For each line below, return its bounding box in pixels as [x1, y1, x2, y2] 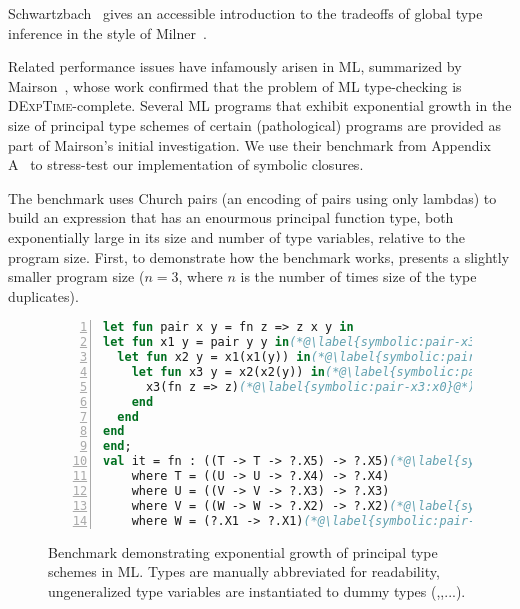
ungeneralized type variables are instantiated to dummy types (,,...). [48, 580, 466, 601]
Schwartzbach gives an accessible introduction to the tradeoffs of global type [8, 3, 483, 23]
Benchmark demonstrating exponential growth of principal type [48, 541, 438, 562]
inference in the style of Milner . [8, 22, 207, 43]
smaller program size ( [8, 266, 145, 287]
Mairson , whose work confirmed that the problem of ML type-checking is [8, 75, 462, 96]
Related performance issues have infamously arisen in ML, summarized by [8, 56, 462, 77]
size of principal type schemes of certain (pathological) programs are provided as [8, 114, 501, 135]
